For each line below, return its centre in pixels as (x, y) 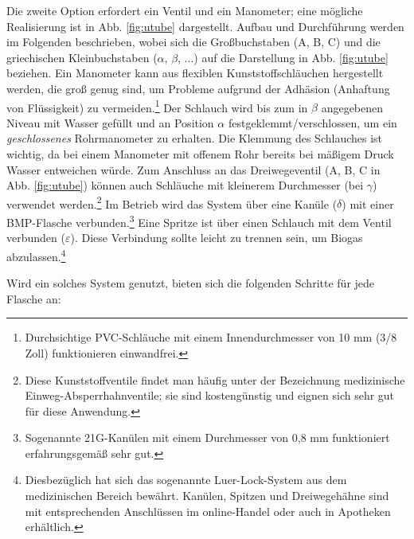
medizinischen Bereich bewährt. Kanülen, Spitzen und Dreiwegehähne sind (207, 496)
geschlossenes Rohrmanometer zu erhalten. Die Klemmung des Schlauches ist (195, 138)
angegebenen (352, 107)
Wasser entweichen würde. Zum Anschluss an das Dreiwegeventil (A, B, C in (193, 169)
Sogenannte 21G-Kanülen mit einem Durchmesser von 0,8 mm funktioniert (207, 437)
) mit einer (368, 203)
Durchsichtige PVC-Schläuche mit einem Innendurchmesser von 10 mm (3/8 (211, 337)
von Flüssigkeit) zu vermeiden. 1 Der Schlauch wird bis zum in (157, 106)
